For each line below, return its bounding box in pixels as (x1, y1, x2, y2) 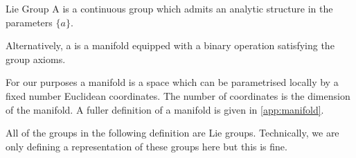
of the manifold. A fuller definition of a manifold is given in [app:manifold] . (6, 102, 324, 116)
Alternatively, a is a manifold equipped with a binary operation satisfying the (6, 38, 335, 53)
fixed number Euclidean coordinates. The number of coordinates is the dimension (6, 88, 350, 103)
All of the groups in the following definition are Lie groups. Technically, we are (6, 125, 339, 140)
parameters (6, 15, 53, 29)
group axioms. (6, 51, 66, 66)
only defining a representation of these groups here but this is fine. (6, 139, 287, 153)
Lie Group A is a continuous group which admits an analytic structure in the (6, 1, 333, 15)
